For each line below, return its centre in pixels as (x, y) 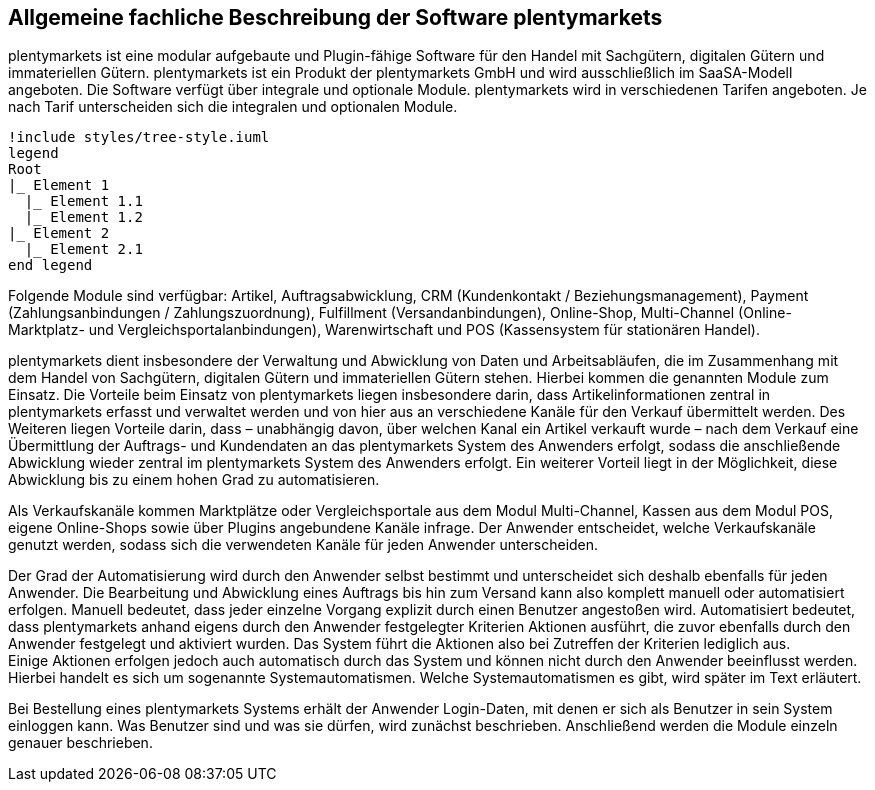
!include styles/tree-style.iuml (139, 137)
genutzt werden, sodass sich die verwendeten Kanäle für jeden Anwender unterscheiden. (303, 545)
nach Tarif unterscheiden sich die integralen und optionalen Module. (233, 107)
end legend (50, 265)
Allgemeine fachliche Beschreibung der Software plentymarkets (335, 17)
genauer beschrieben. (80, 743)
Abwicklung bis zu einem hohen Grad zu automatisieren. (194, 480)
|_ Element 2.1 (83, 249)
